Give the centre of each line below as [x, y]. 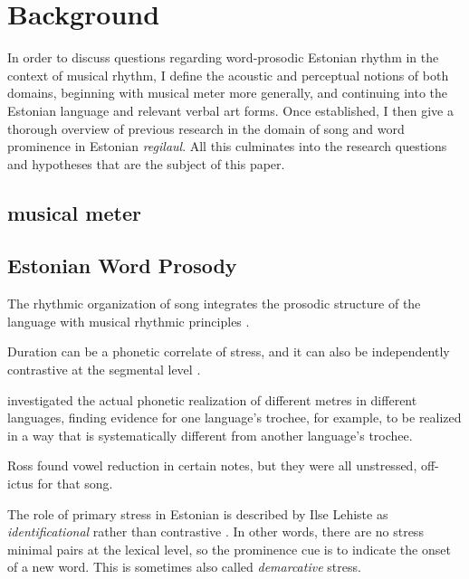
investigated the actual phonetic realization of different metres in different [212, 399]
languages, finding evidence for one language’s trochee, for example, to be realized [234, 418]
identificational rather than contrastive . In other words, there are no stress [215, 532]
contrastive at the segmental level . [104, 370]
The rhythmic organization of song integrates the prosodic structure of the [214, 304]
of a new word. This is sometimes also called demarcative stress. [184, 567]
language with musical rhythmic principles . [129, 321]
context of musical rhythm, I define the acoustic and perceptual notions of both [228, 75]
